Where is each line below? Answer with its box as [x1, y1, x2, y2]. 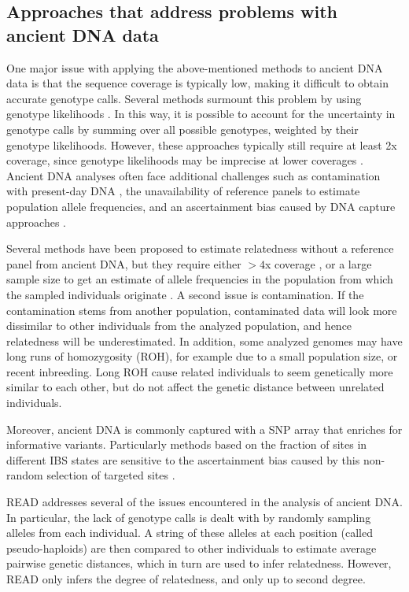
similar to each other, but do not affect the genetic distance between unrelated [6, 379, 385, 395]
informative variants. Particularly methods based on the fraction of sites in [6, 436, 367, 453]
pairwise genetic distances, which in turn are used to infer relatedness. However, [6, 555, 392, 572]
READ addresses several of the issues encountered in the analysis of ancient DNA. [6, 494, 403, 510]
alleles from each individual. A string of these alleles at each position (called [6, 524, 373, 541]
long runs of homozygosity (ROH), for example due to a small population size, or [6, 348, 398, 364]
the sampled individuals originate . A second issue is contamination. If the [6, 286, 364, 302]
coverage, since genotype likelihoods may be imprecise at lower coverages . [6, 152, 363, 168]
